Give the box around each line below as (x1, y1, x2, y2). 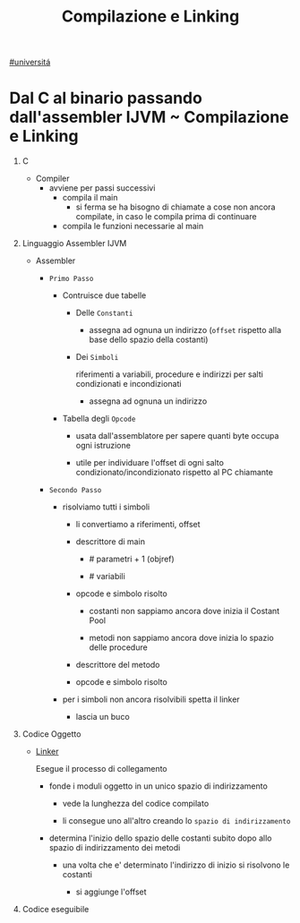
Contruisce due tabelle (62, 290, 147, 301)
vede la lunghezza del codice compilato (62, 799, 210, 809)
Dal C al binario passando (9, 88, 203, 108)
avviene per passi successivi (48, 183, 156, 193)
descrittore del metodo (75, 660, 160, 671)
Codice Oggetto (21, 729, 81, 739)
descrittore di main (75, 536, 146, 547)
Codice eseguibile (21, 904, 90, 915)
